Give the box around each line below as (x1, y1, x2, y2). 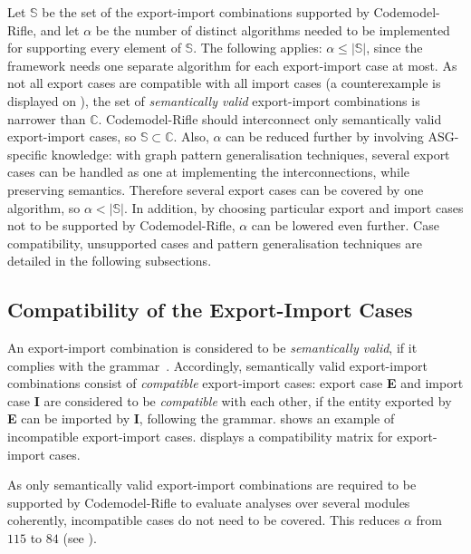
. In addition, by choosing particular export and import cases (123, 198, 464, 217)
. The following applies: (193, 38, 322, 57)
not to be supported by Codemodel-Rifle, (7, 216, 235, 235)
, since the (366, 38, 423, 57)
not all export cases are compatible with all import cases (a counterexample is (7, 73, 441, 92)
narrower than (7, 109, 86, 128)
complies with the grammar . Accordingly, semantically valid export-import (7, 355, 428, 374)
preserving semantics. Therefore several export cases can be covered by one (7, 180, 424, 199)
